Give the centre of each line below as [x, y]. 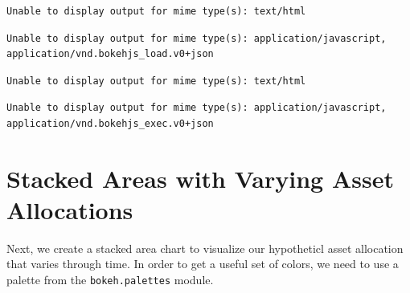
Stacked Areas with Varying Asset [200, 178]
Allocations [70, 209]
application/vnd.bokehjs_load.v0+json [110, 54]
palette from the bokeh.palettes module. [110, 280]
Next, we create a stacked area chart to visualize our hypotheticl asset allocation [205, 248]
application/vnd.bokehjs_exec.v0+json [110, 123]
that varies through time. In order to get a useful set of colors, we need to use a [203, 264]
